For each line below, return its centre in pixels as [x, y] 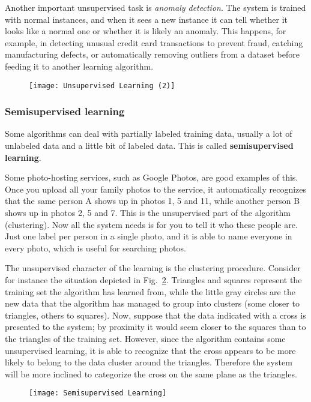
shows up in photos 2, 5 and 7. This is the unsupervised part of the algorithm [148, 212]
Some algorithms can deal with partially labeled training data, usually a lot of [149, 133]
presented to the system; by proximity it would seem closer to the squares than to [155, 327]
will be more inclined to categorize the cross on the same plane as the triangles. [151, 373]
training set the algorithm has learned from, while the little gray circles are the [150, 291]
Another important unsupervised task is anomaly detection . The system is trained [155, 7]
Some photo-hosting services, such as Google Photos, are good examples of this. [152, 177]
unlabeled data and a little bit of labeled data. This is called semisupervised [149, 145]
